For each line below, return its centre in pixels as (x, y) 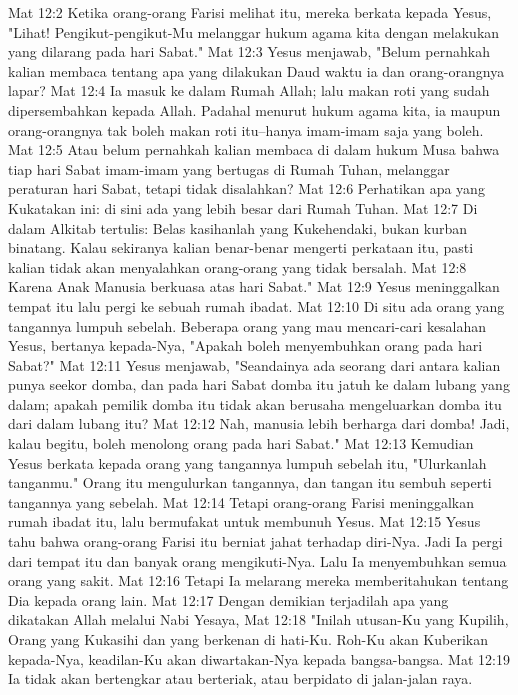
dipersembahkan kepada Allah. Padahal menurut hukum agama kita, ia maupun (254, 109)
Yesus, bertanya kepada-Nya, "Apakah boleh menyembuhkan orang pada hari (245, 345)
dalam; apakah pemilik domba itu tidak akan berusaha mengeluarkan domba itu (255, 403)
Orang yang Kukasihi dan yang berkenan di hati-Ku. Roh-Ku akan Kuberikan (248, 639)
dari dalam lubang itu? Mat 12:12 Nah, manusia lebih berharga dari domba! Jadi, (259, 423)
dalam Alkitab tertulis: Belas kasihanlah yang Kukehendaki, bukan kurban (238, 227)
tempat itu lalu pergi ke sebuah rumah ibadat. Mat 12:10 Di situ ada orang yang (256, 305)
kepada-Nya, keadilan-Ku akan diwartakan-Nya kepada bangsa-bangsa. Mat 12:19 (259, 658)
